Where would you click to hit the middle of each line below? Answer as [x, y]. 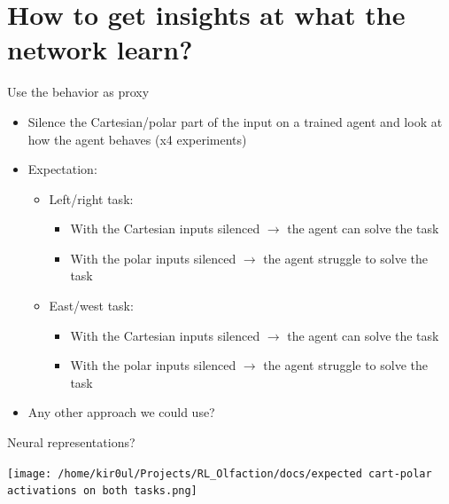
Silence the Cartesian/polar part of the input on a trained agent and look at [235, 121]
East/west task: [91, 306]
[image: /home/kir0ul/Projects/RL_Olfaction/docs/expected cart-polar [220, 473]
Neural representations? [71, 442]
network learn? [100, 49]
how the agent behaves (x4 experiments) [137, 139]
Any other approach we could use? [121, 412]
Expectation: [62, 169]
